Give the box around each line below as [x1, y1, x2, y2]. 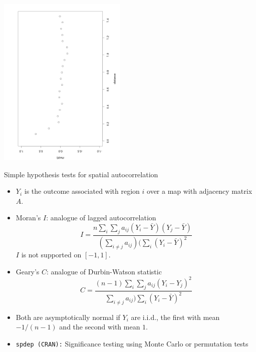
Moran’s [16, 212, 41, 223]
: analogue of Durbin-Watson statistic [46, 266, 162, 276]
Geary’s [16, 266, 40, 276]
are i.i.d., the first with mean [131, 311, 220, 322]
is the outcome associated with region [24, 186, 140, 196]
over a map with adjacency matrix [147, 186, 252, 196]
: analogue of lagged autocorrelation [46, 212, 156, 223]
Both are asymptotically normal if [16, 311, 120, 322]
